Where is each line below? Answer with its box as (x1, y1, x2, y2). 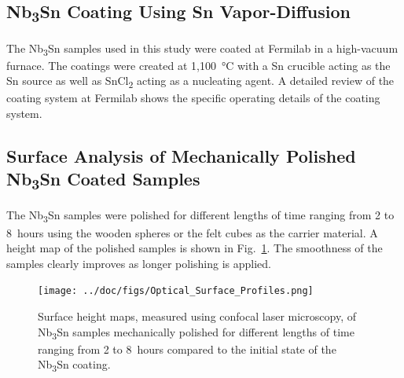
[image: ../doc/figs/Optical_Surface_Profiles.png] (38, 285, 314, 297)
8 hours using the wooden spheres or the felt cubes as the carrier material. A (6, 224, 378, 240)
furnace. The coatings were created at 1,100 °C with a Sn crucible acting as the (6, 57, 391, 73)
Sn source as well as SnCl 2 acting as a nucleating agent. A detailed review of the (6, 72, 395, 91)
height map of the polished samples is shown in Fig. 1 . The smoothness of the (6, 240, 383, 256)
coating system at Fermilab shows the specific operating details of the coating (6, 90, 380, 106)
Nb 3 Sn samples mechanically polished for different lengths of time (38, 323, 354, 342)
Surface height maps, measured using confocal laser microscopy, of (38, 307, 356, 324)
